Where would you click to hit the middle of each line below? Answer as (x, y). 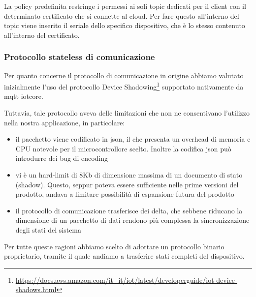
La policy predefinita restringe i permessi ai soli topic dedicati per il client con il (125, 6)
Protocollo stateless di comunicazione (80, 57)
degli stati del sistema (48, 229)
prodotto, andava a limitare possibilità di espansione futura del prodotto (125, 194)
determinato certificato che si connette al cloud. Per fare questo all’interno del (122, 15)
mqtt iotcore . (24, 96)
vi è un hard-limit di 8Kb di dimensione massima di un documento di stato (129, 175)
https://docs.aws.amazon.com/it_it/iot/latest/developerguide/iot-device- (126, 280)
